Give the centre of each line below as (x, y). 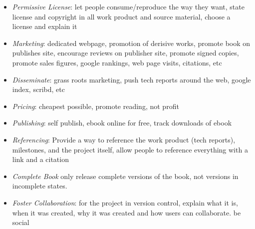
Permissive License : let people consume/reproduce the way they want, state (128, 6)
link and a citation (40, 159)
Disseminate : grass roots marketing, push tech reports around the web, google (131, 79)
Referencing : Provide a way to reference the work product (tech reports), (124, 139)
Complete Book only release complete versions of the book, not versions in (125, 176)
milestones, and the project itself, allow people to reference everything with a (130, 149)
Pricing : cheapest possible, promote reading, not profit (96, 106)
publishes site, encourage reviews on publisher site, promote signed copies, (126, 53)
